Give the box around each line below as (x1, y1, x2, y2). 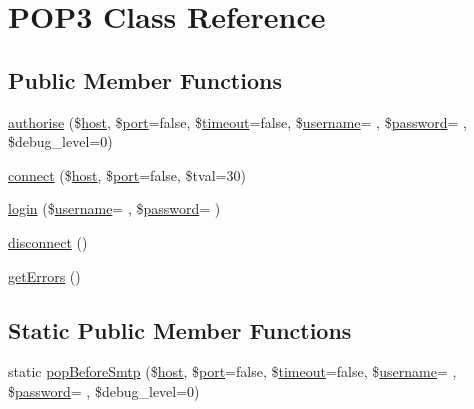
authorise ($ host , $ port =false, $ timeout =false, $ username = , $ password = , (8, 111, 467, 132)
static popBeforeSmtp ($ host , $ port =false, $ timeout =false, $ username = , (8, 361, 457, 382)
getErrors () (8, 265, 81, 286)
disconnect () (8, 231, 88, 252)
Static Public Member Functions (8, 314, 352, 345)
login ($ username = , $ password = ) (8, 198, 221, 219)
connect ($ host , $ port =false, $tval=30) (8, 164, 246, 185)
